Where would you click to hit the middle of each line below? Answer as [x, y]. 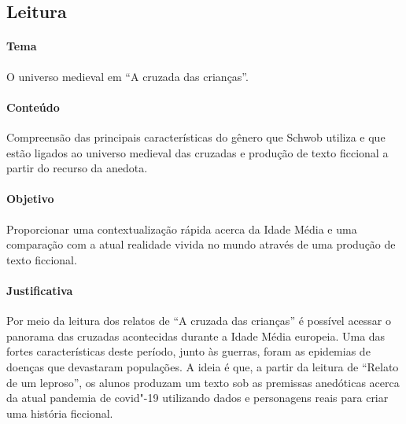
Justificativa [40, 290]
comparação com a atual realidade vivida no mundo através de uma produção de [201, 244]
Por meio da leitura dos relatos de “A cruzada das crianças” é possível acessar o [199, 321]
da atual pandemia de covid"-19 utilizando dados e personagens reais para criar [197, 398]
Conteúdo [33, 107]
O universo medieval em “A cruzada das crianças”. [127, 76]
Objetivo [30, 199]
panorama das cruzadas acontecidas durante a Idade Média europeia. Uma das [196, 336]
